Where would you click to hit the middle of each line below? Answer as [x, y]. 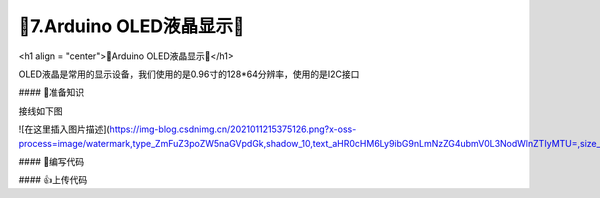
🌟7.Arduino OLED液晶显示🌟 [131, 26]
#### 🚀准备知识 [51, 92]
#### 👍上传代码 [53, 180]
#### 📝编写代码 [51, 161]
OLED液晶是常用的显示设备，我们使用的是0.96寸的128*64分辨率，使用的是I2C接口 [189, 74]
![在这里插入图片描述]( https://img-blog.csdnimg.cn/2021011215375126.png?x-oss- [187, 129]
